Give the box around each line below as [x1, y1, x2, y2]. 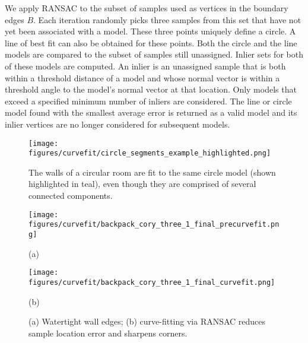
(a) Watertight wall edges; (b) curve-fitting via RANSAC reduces [28, 315, 266, 328]
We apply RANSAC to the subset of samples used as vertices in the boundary [5, 2, 288, 14]
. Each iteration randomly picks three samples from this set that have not [33, 13, 301, 26]
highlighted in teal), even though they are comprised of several [28, 177, 256, 190]
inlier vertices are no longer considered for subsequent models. [5, 117, 230, 130]
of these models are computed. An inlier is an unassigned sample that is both [5, 59, 286, 72]
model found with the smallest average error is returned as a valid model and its [5, 106, 297, 119]
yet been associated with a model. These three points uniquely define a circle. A [5, 25, 296, 37]
